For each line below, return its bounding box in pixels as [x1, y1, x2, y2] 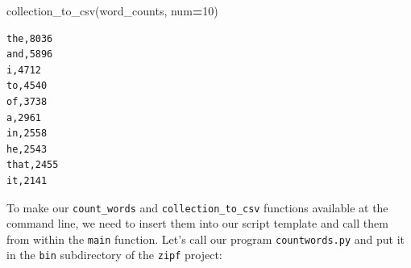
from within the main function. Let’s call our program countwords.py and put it [6, 230, 405, 247]
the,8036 [6, 32, 53, 44]
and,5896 [6, 48, 53, 61]
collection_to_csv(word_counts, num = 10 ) [6, 2, 218, 19]
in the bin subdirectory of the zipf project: [6, 246, 222, 263]
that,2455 [6, 159, 59, 171]
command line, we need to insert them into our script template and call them [6, 215, 388, 232]
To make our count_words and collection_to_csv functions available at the [6, 199, 388, 216]
